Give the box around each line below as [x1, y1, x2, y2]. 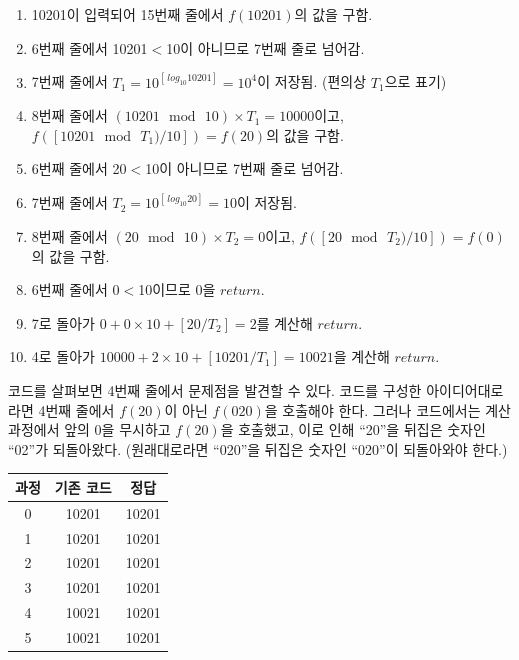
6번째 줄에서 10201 [31, 37, 148, 58]
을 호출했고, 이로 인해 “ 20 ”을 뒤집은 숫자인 [220, 419, 486, 440]
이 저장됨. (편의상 [257, 71, 367, 92]
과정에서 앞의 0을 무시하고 [8, 419, 171, 440]
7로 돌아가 [31, 312, 95, 333]
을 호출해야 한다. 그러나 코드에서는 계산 [264, 399, 511, 420]
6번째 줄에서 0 [31, 279, 120, 300]
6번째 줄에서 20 [31, 158, 127, 179]
